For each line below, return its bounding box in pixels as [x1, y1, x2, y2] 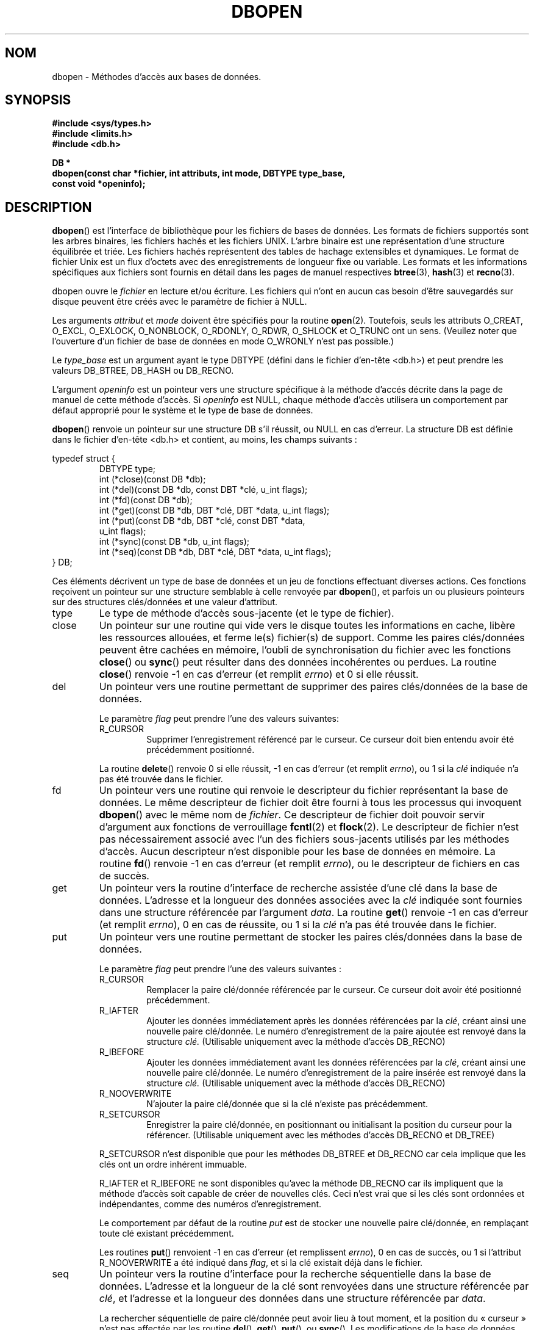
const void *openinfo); [52, 178, 146, 189]
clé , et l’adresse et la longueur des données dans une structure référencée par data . [99, 1292, 486, 1305]
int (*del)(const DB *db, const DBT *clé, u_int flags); [99, 484, 308, 495]
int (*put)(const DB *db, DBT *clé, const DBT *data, [99, 515, 305, 526]
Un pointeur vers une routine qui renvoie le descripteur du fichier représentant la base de [99, 784, 508, 797]
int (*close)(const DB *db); [99, 474, 206, 485]
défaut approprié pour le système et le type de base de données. [52, 405, 313, 416]
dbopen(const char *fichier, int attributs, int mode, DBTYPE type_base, [52, 168, 346, 179]
